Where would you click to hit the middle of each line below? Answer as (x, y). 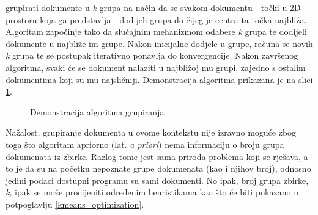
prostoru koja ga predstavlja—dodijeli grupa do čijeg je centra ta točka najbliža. (156, 19)
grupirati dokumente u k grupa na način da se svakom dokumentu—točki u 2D (153, 7)
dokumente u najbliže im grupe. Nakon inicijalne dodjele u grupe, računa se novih (159, 43)
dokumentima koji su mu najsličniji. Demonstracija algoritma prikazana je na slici (159, 79)
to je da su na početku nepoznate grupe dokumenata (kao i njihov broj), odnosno (158, 168)
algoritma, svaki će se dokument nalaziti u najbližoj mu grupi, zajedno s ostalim (156, 67)
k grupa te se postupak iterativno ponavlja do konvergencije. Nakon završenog (152, 55)
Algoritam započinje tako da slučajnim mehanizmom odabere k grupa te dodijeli (156, 31)
